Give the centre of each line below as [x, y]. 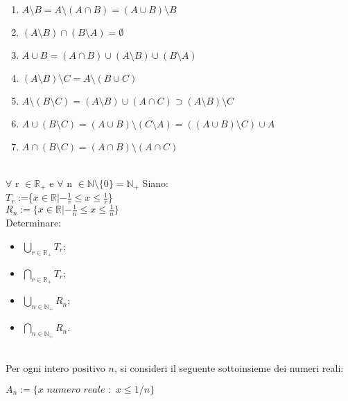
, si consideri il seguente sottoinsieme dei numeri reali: [229, 368]
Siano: [155, 182]
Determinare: [33, 223]
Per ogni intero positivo [55, 368]
